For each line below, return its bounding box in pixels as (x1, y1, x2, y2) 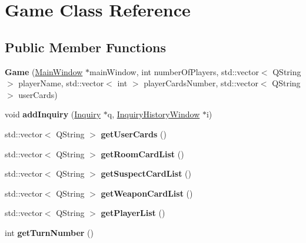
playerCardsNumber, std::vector (144, 77, 258, 89)
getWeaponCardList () (101, 187, 193, 199)
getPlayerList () (101, 207, 165, 219)
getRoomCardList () (101, 147, 184, 160)
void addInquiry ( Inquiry (5, 108, 101, 120)
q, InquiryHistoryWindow (107, 108, 200, 120)
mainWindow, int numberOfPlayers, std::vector (89, 65, 259, 77)
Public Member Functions (5, 38, 166, 56)
